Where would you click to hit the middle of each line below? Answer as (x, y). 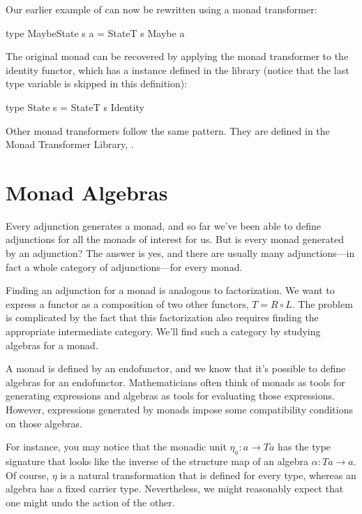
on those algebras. (44, 423)
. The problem (322, 303)
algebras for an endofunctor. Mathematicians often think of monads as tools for (175, 382)
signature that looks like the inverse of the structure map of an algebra (157, 461)
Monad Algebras (87, 192)
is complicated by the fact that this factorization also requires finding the (162, 317)
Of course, (27, 475)
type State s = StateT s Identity (75, 107)
